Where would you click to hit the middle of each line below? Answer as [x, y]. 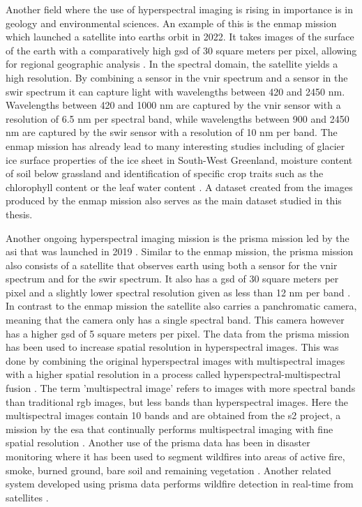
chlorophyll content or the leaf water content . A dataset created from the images [179, 187]
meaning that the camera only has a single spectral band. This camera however [175, 320]
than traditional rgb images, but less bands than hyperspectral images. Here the [177, 401]
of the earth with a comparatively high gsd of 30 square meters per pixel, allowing [181, 50]
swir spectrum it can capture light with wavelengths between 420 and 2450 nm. [175, 91]
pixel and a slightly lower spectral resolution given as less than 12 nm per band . [178, 292]
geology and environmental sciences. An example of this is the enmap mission [171, 23]
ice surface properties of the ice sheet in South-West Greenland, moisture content [179, 159]
